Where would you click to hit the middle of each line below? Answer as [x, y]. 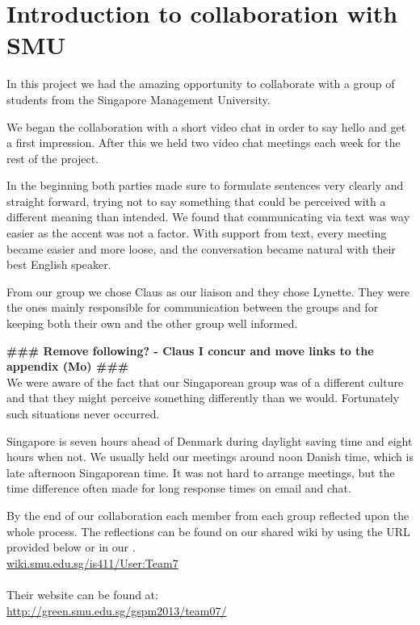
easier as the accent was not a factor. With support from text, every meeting [197, 233]
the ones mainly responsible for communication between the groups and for [193, 307]
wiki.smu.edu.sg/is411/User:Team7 [92, 562]
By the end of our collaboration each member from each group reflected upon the [208, 515]
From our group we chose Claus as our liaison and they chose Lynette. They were [208, 291]
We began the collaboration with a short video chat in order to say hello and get [206, 126]
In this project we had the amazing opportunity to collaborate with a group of [201, 84]
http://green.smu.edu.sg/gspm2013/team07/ [117, 610]
